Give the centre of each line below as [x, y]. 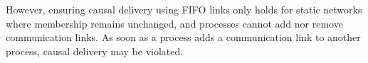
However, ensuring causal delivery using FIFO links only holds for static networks [184, 9]
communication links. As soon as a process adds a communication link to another [183, 37]
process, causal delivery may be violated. [95, 51]
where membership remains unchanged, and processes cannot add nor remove [174, 23]
